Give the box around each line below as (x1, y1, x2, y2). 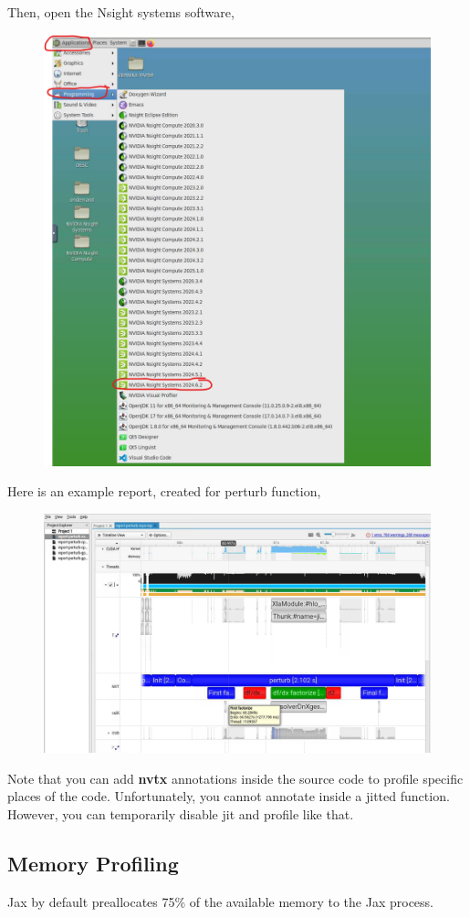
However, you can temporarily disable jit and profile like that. (7, 805, 354, 824)
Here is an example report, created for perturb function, (7, 482, 321, 501)
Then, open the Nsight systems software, (7, 3, 235, 21)
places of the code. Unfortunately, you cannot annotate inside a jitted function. (7, 787, 450, 806)
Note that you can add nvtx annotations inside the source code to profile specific (7, 768, 464, 787)
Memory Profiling (7, 849, 179, 878)
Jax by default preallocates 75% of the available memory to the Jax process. (7, 891, 433, 911)
